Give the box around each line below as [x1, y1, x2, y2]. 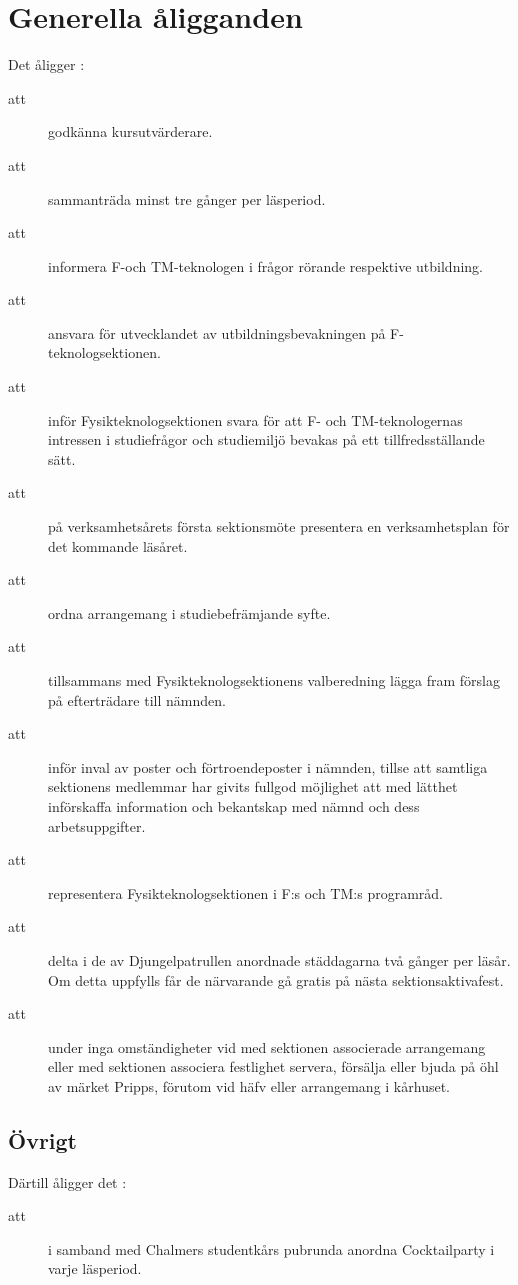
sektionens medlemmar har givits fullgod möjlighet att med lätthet [48, 776, 458, 797]
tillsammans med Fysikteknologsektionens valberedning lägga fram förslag [48, 670, 500, 690]
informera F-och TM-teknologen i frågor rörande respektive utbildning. [48, 255, 483, 276]
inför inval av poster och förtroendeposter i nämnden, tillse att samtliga [48, 756, 488, 777]
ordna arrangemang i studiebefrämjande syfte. [48, 602, 331, 623]
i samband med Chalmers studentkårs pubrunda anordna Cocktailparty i [48, 1238, 495, 1259]
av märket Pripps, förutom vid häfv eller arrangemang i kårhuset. [48, 1075, 450, 1096]
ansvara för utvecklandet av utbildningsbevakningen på [48, 322, 386, 343]
